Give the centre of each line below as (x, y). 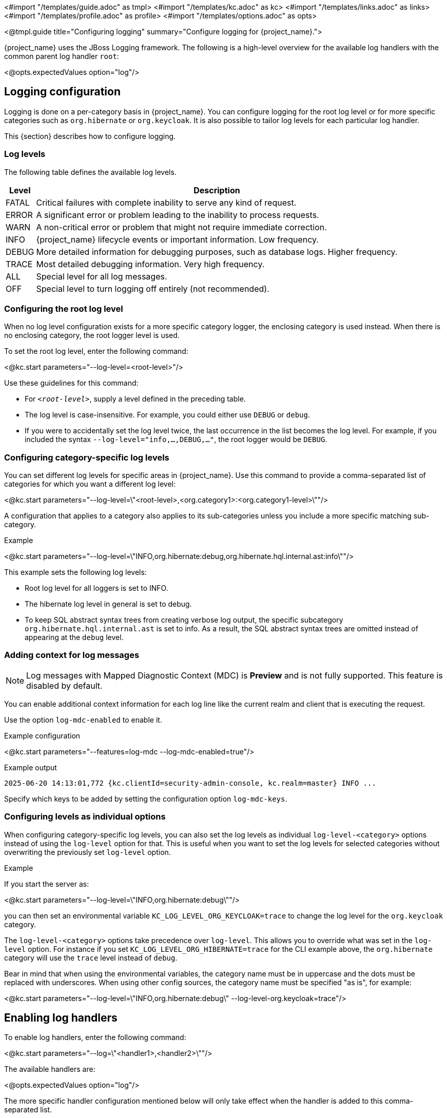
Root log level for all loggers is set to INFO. (96, 588)
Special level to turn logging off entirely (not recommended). (153, 288)
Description (217, 190)
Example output (31, 767)
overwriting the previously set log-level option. (88, 852)
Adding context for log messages (72, 655)
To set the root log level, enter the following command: (96, 351)
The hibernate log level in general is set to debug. (108, 604)
